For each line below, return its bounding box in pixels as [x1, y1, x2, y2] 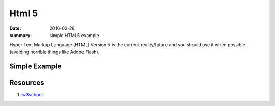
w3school [22, 91, 43, 97]
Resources [9, 78, 44, 87]
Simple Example [9, 62, 62, 70]
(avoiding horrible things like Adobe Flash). [9, 49, 100, 55]
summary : [9, 32, 32, 38]
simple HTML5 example [49, 32, 99, 38]
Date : [9, 25, 21, 31]
